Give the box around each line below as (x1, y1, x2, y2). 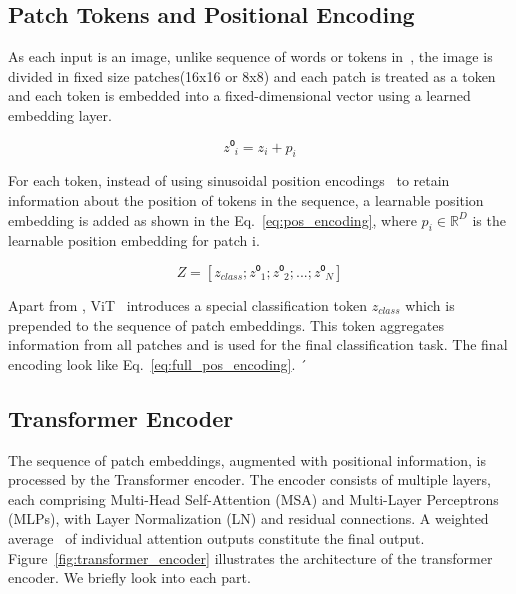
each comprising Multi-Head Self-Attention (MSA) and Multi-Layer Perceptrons (8, 488, 499, 509)
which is (405, 294, 455, 315)
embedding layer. (8, 104, 112, 125)
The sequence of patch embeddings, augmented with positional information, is (8, 449, 486, 470)
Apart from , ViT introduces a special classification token (8, 294, 367, 315)
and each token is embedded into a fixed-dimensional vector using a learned (8, 85, 471, 106)
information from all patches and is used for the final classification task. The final (8, 334, 508, 355)
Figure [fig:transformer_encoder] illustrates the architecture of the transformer (8, 547, 493, 568)
